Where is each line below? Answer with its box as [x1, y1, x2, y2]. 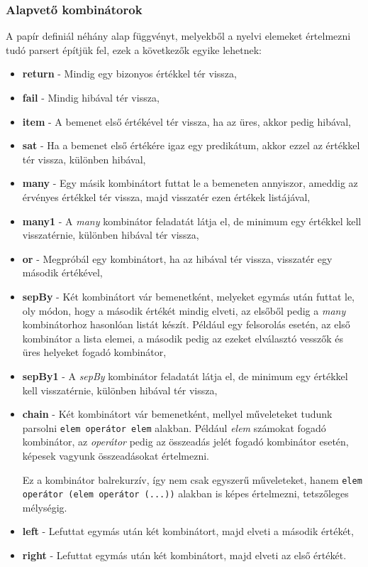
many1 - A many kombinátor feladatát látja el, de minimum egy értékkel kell [22, 213, 362, 228]
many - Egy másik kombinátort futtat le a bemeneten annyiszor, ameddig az [22, 175, 358, 190]
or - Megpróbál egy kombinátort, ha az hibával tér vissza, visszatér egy [22, 251, 333, 266]
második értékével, [22, 265, 103, 280]
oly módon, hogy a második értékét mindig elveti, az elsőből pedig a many [22, 303, 346, 318]
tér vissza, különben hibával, [22, 151, 146, 166]
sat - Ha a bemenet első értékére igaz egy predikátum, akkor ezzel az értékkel [22, 138, 360, 153]
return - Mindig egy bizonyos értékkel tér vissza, [22, 66, 237, 81]
